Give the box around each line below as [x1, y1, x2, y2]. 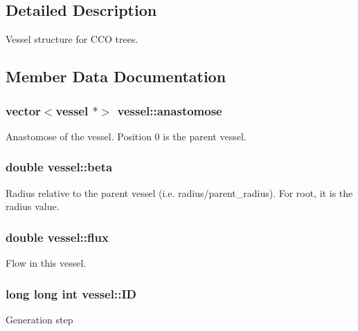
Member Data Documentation [6, 66, 226, 87]
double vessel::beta [6, 158, 113, 176]
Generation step [6, 312, 73, 326]
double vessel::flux [6, 228, 109, 245]
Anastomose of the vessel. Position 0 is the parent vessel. [6, 129, 247, 143]
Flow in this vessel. [6, 256, 87, 270]
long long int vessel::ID [6, 285, 136, 302]
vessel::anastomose [117, 102, 222, 119]
